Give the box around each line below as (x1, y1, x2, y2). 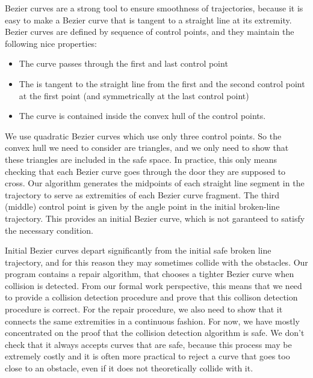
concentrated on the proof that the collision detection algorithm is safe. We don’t (5, 326, 305, 339)
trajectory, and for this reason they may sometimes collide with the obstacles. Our (5, 255, 308, 268)
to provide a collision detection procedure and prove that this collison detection (5, 291, 298, 303)
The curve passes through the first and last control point (19, 57, 228, 70)
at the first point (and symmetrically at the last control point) (19, 89, 249, 102)
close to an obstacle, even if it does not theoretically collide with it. (5, 362, 253, 374)
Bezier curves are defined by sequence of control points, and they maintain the (5, 25, 294, 38)
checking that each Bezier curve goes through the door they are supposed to (5, 165, 286, 177)
